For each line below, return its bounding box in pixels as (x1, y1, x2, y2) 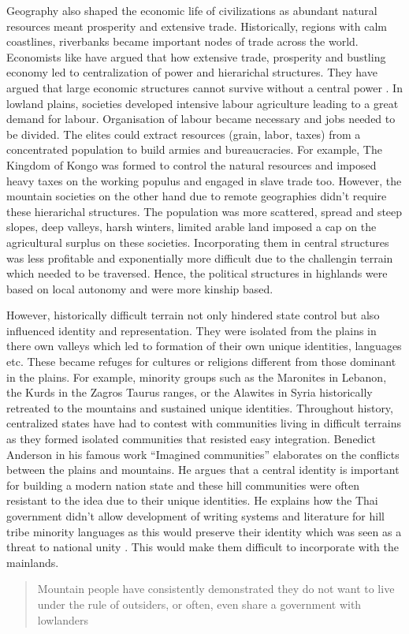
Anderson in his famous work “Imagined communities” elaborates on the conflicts (6, 446, 400, 462)
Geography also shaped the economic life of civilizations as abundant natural (6, 2, 377, 18)
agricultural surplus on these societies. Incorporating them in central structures (6, 233, 389, 250)
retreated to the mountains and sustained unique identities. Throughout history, (6, 399, 393, 416)
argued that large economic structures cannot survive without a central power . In (6, 79, 403, 95)
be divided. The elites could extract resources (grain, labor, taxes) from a (6, 125, 361, 142)
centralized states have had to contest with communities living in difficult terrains (6, 415, 401, 431)
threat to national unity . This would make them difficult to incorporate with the (6, 539, 400, 555)
